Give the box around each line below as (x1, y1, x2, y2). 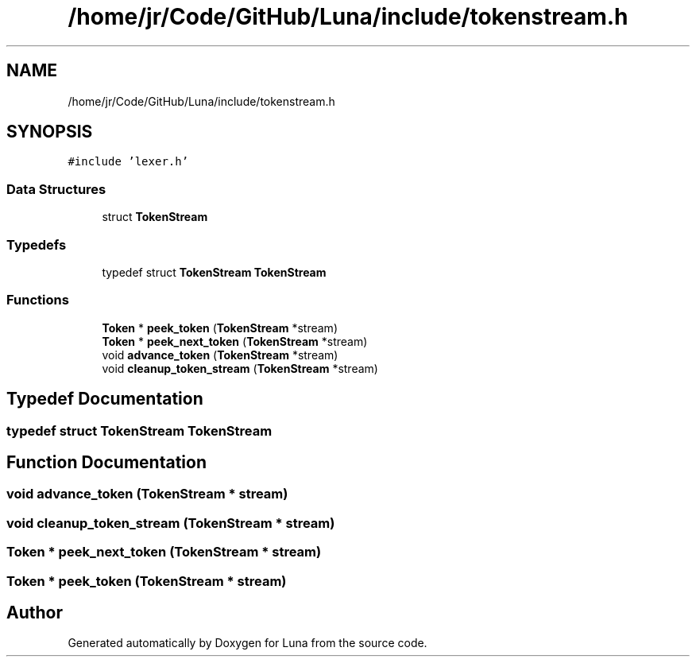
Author (6, 602, 63, 622)
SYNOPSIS (6, 122, 93, 142)
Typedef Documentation (6, 389, 203, 409)
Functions (6, 292, 69, 308)
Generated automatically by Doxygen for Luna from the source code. (68, 636, 427, 650)
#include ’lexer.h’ (68, 155, 189, 169)
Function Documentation (6, 452, 207, 472)
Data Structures (6, 180, 106, 197)
